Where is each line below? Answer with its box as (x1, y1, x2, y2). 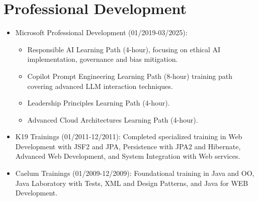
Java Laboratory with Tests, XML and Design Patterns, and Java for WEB (15, 177, 248, 188)
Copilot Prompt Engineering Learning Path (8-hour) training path (27, 70, 233, 81)
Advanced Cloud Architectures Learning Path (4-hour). (27, 114, 198, 125)
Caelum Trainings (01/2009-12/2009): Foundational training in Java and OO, (15, 168, 254, 178)
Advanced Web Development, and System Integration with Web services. (15, 151, 240, 161)
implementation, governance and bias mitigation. (27, 54, 178, 64)
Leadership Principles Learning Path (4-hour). (27, 97, 170, 108)
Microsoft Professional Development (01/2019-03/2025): (15, 27, 188, 38)
